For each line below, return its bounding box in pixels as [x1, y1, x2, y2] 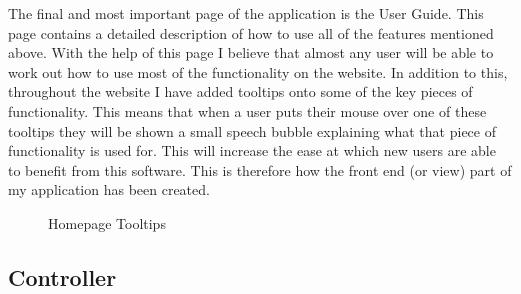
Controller [8, 261, 117, 292]
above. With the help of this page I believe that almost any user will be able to [8, 42, 494, 63]
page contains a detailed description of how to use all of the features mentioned [8, 22, 494, 43]
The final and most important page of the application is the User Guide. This [8, 3, 484, 23]
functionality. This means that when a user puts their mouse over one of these [8, 100, 487, 121]
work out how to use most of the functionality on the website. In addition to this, [8, 61, 508, 82]
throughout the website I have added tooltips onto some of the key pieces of [8, 81, 473, 102]
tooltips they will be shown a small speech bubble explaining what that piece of [8, 120, 496, 141]
